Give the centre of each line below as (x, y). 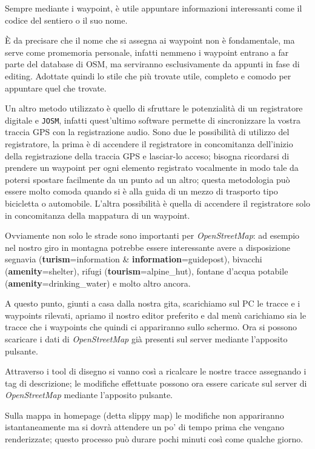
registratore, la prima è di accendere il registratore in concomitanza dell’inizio (149, 144)
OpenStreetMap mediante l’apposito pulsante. (89, 395)
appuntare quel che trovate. (56, 88)
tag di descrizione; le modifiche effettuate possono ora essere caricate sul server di (156, 383)
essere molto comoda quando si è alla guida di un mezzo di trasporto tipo (141, 191)
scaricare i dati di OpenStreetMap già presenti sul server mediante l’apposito (146, 338)
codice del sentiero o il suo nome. (66, 20)
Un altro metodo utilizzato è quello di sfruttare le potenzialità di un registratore (154, 108)
